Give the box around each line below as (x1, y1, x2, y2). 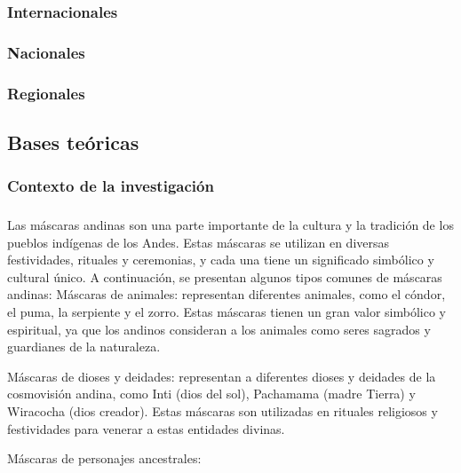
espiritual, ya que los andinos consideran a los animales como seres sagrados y (7, 319, 431, 338)
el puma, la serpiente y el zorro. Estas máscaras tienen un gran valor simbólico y (7, 303, 446, 321)
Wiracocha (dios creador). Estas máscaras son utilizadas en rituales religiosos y (7, 402, 438, 421)
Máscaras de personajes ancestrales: (7, 449, 202, 468)
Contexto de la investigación (7, 175, 214, 197)
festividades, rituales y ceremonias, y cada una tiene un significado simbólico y (7, 250, 434, 269)
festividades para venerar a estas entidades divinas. (7, 419, 285, 438)
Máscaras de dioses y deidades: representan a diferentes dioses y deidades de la (7, 367, 436, 385)
